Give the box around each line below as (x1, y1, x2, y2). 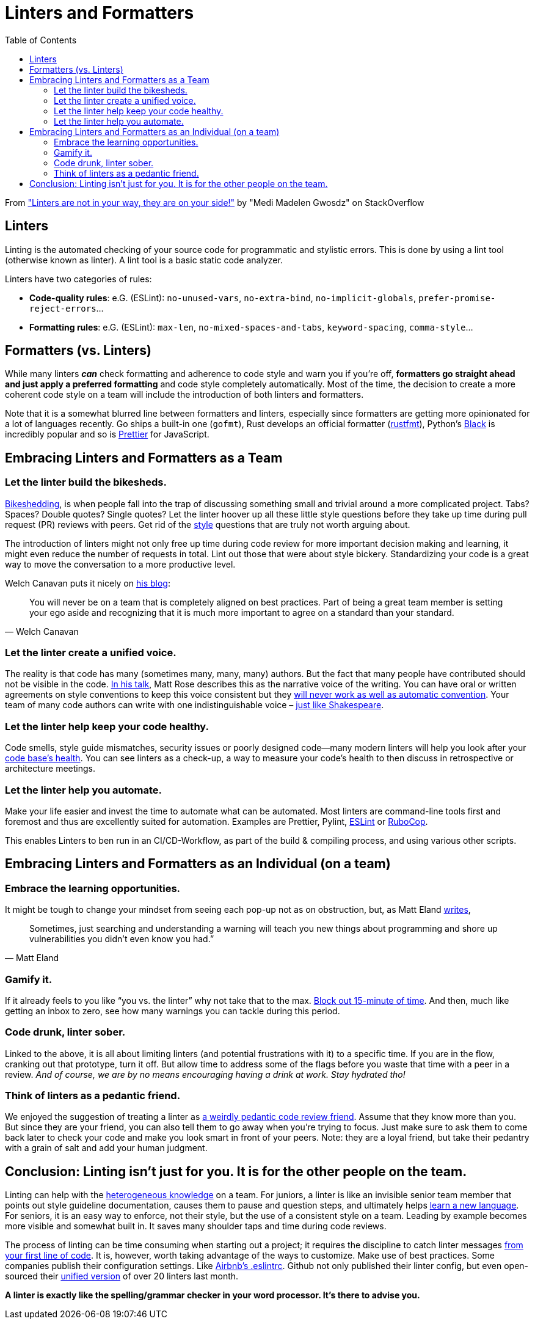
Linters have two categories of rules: (5, 273, 152, 284)
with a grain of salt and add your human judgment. (5, 1143, 208, 1154)
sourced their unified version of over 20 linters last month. (5, 1271, 239, 1282)
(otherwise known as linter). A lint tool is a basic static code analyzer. (5, 254, 283, 265)
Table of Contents (5, 34, 77, 45)
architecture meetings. (5, 763, 96, 774)
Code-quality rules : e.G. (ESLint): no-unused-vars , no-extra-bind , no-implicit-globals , (29, 292, 416, 303)
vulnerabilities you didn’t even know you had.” (29, 934, 214, 945)
